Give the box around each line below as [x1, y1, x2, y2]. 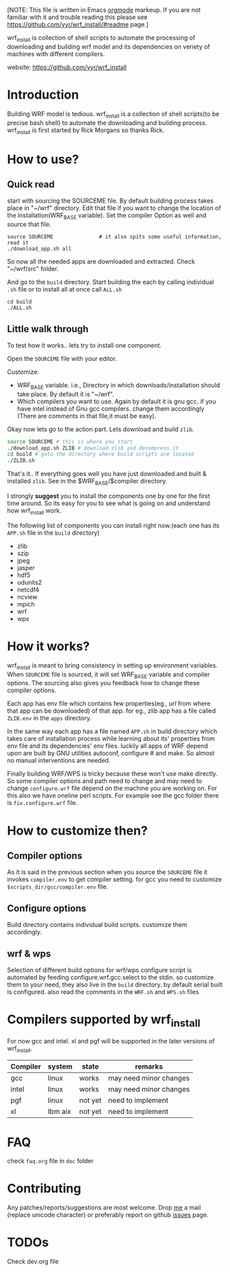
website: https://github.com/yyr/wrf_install [7, 63, 127, 71]
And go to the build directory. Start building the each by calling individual [7, 278, 214, 286]
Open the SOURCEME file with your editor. [7, 354, 118, 362]
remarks [135, 1062, 163, 1071]
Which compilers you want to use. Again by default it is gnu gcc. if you [16, 397, 216, 405]
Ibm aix [47, 1107, 72, 1117]
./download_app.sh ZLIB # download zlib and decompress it [7, 444, 179, 451]
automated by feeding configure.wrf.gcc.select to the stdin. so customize [7, 973, 214, 981]
